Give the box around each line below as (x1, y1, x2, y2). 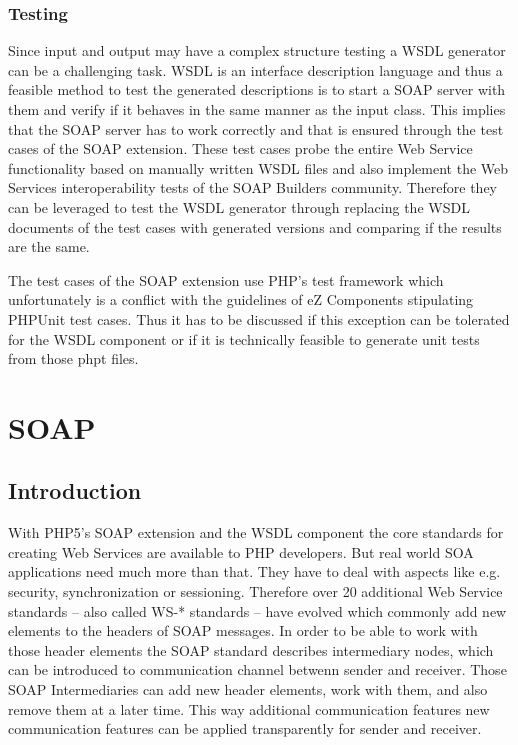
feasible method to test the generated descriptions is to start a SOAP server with (8, 79, 506, 100)
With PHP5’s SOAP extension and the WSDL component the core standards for (8, 522, 504, 543)
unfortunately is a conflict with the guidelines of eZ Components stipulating (8, 289, 474, 310)
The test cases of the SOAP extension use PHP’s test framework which (8, 269, 444, 290)
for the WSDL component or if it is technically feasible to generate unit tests (8, 328, 480, 349)
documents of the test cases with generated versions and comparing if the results (8, 216, 502, 237)
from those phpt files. (8, 348, 139, 369)
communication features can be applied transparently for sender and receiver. (8, 718, 482, 739)
